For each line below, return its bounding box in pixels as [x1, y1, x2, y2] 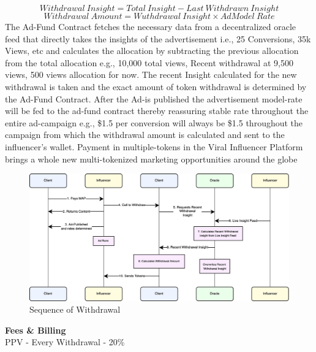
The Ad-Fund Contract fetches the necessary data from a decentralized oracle [5, 20, 296, 33]
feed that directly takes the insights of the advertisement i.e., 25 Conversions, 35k [5, 32, 311, 45]
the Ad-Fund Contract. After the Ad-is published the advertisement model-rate [5, 92, 303, 105]
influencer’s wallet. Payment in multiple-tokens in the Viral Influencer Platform [5, 140, 303, 153]
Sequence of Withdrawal [29, 303, 121, 316]
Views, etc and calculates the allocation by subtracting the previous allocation [5, 44, 299, 57]
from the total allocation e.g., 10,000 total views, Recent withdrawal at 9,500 [5, 56, 293, 69]
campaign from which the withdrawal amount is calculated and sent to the [5, 128, 285, 141]
